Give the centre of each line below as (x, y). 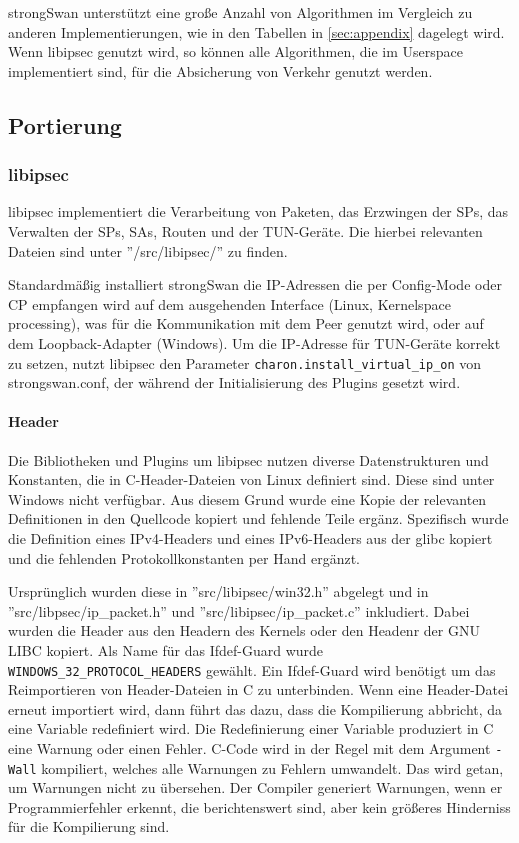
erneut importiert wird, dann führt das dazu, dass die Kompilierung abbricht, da (255, 708)
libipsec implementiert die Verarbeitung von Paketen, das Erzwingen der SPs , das (258, 211)
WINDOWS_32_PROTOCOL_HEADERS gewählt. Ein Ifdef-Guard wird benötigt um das (252, 669)
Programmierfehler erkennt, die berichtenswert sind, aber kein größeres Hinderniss (259, 806)
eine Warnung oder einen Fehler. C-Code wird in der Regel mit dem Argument (249, 747)
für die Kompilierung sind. (89, 826)
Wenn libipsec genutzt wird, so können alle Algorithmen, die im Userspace (236, 51)
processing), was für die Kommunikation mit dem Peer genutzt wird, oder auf (246, 323)
